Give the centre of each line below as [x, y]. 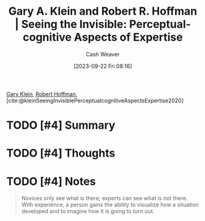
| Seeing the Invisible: [71, 24]
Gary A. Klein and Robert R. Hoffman [103, 11]
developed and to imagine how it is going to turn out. [88, 211]
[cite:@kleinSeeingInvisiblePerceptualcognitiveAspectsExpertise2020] [95, 100]
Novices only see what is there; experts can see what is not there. [104, 198]
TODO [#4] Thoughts [61, 153]
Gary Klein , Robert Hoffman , [42, 94]
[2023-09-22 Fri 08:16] [103, 66]
